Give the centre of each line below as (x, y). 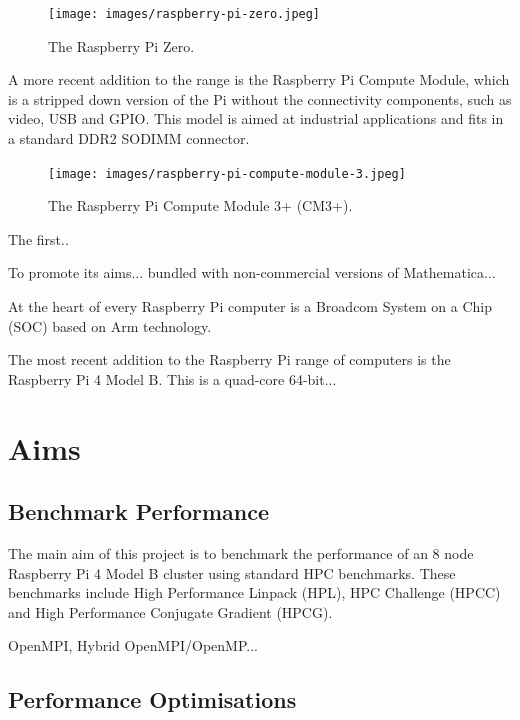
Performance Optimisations (152, 699)
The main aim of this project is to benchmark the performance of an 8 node (241, 553)
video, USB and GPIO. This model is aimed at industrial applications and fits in (256, 118)
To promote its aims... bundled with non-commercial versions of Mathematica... (252, 272)
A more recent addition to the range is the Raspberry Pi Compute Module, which (259, 79)
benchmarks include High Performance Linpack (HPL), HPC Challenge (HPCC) (254, 592)
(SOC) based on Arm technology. (110, 325)
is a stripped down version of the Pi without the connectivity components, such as (260, 98)
